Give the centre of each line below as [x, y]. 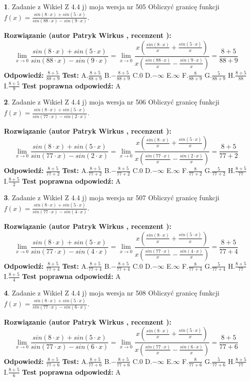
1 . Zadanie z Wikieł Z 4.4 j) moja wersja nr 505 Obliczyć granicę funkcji [112, 6]
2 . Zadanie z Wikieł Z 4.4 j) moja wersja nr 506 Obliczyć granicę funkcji [112, 102]
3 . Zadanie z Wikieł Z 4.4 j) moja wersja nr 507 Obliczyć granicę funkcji [112, 197]
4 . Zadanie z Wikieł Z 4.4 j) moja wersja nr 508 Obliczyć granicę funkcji [112, 293]
